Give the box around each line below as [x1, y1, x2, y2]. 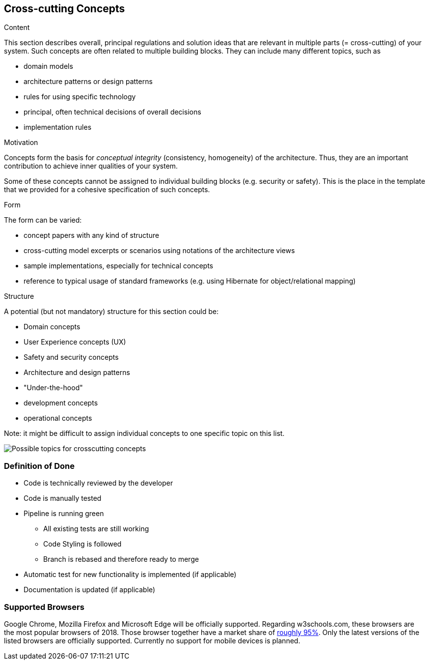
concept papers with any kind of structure [24, 231, 160, 240]
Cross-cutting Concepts [4, 2, 125, 15]
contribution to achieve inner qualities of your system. [4, 162, 178, 171]
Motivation [4, 138, 38, 147]
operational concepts [24, 414, 92, 423]
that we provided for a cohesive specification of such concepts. [4, 185, 210, 194]
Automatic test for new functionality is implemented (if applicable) [24, 570, 237, 579]
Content [4, 23, 30, 32]
